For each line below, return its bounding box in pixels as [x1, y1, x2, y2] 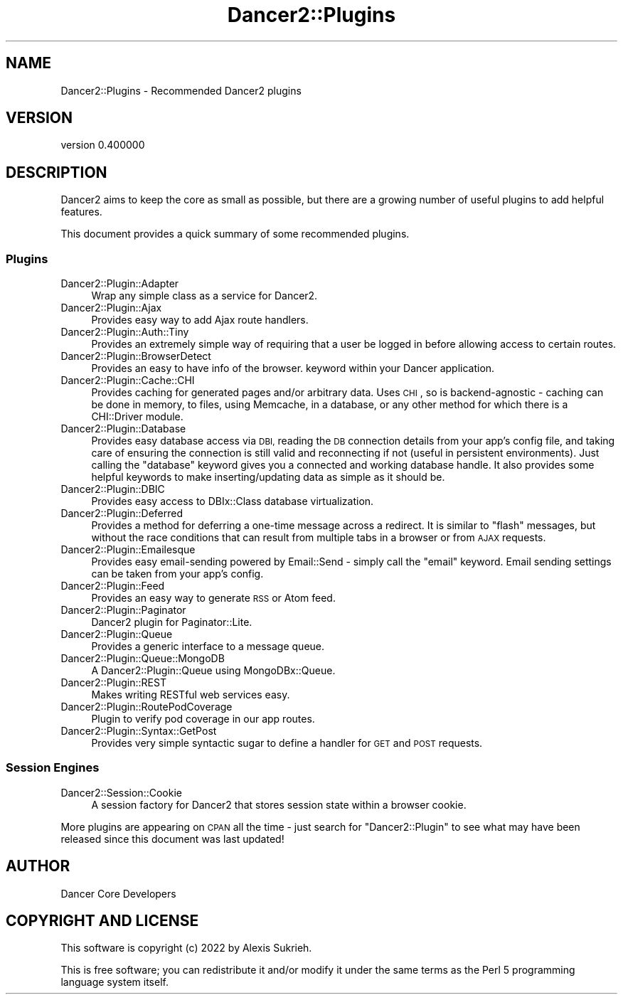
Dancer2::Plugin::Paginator [60, 604, 186, 617]
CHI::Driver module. [91, 410, 183, 423]
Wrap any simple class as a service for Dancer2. [91, 289, 318, 302]
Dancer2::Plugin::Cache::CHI [60, 374, 195, 387]
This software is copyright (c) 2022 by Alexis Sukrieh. [60, 942, 312, 954]
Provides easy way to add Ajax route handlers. [91, 314, 309, 326]
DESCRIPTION [6, 163, 107, 181]
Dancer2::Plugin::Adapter [60, 277, 179, 290]
